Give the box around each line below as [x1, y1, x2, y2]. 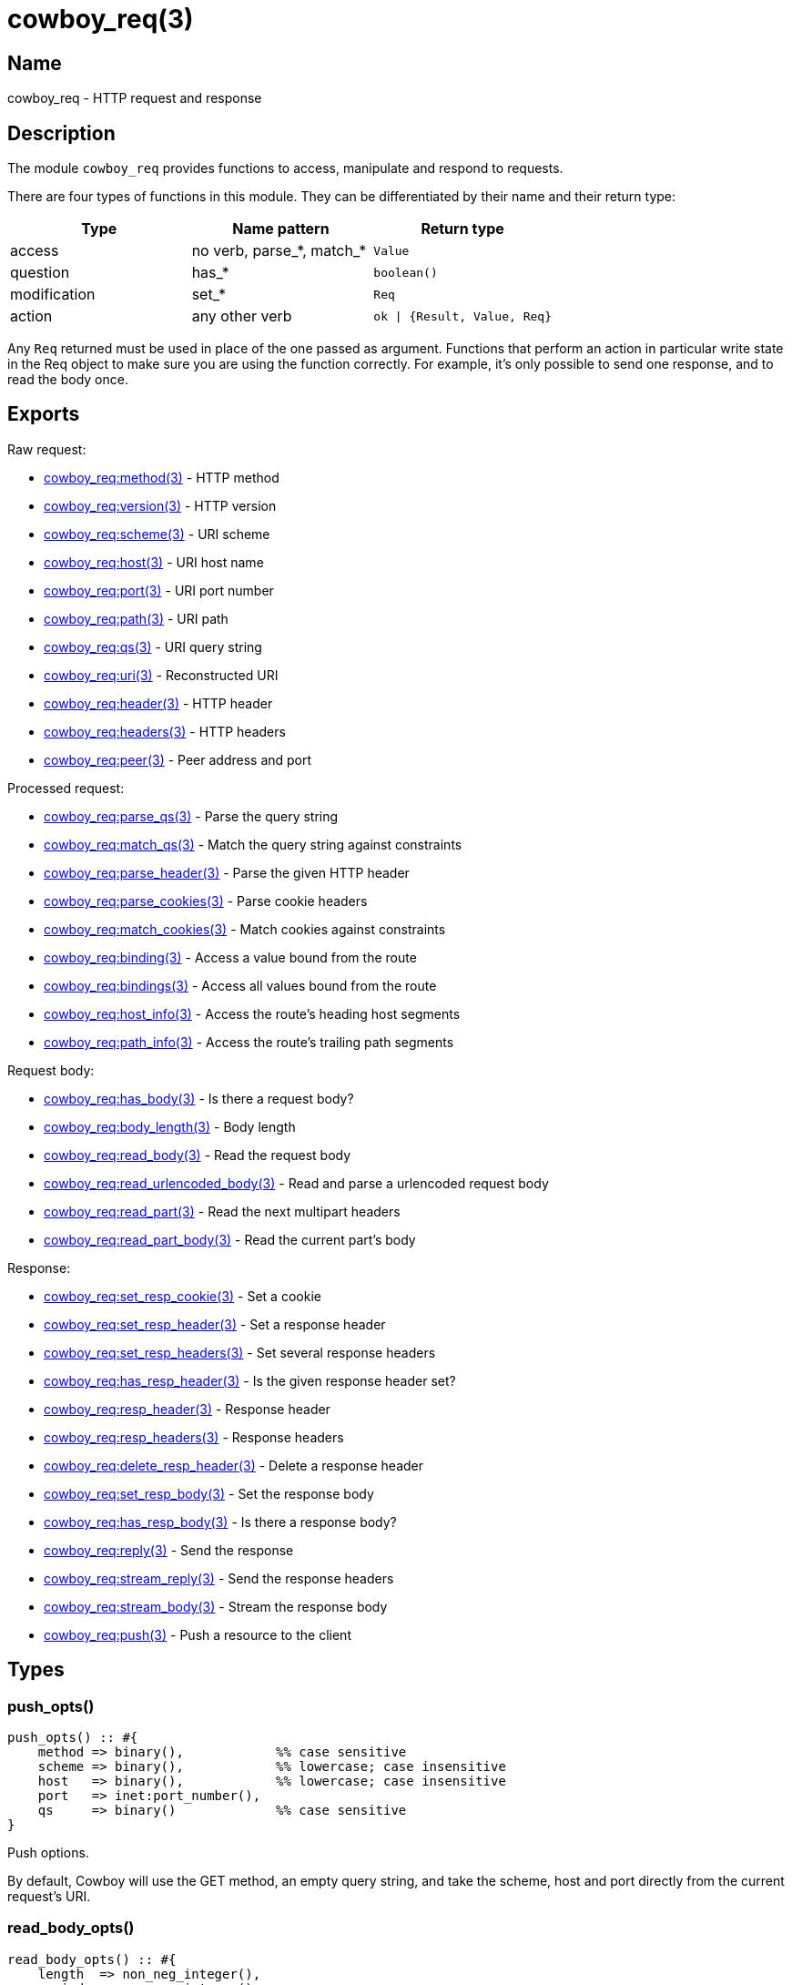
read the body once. [7, 372, 128, 388]
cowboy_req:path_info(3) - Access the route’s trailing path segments [44, 1033, 454, 1050]
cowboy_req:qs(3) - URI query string [44, 638, 262, 655]
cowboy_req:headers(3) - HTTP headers [44, 723, 286, 739]
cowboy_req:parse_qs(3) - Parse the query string [44, 808, 339, 824]
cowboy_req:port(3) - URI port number [44, 582, 274, 598]
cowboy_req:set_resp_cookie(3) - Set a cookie [44, 1288, 321, 1304]
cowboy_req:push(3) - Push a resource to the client [44, 1626, 351, 1643]
